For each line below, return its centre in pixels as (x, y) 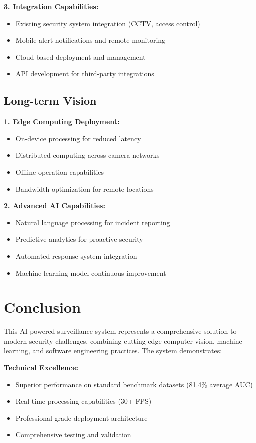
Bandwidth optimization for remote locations (85, 189)
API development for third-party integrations (85, 74)
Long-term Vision (50, 101)
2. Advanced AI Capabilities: (55, 206)
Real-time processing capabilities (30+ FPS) (84, 401)
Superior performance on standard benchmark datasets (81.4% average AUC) (134, 384)
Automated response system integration (76, 256)
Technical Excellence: (41, 368)
